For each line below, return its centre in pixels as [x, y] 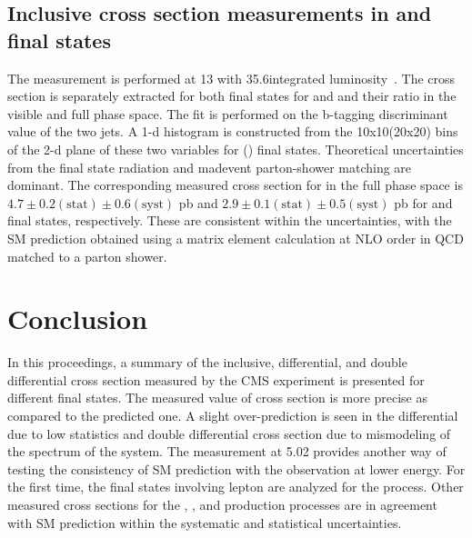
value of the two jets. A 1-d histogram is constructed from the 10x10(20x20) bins [233, 131]
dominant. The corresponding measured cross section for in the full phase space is [235, 185]
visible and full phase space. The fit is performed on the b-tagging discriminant [228, 113]
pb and [198, 202]
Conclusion [78, 319]
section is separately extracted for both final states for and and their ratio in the [232, 96]
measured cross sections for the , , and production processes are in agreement [222, 504]
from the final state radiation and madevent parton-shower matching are [210, 167]
